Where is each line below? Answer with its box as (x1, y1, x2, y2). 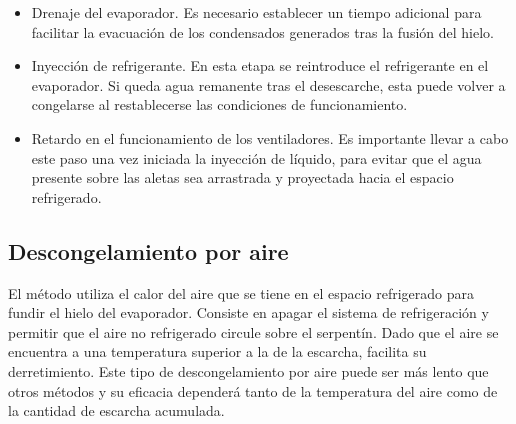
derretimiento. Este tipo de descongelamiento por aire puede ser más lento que (8, 360, 489, 381)
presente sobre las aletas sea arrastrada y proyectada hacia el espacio (31, 167, 454, 188)
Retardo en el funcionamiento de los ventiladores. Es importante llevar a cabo (31, 127, 509, 148)
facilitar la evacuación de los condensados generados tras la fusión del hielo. (31, 21, 494, 42)
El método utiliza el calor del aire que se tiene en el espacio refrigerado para (8, 282, 475, 303)
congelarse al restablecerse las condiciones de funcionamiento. (31, 94, 408, 115)
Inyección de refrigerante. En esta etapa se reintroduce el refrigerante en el (31, 55, 489, 76)
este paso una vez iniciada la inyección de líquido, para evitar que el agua (31, 147, 482, 168)
